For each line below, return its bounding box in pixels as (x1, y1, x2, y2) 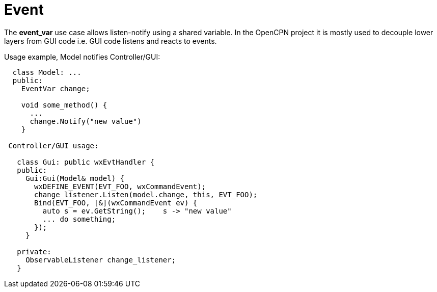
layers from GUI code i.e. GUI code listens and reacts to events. (4, 36, 217, 45)
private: (17, 247, 51, 256)
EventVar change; (21, 84, 90, 93)
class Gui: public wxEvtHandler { (17, 157, 155, 166)
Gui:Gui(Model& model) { (25, 174, 125, 182)
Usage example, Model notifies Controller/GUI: (4, 52, 160, 61)
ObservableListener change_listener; (25, 255, 176, 264)
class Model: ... (12, 68, 81, 76)
